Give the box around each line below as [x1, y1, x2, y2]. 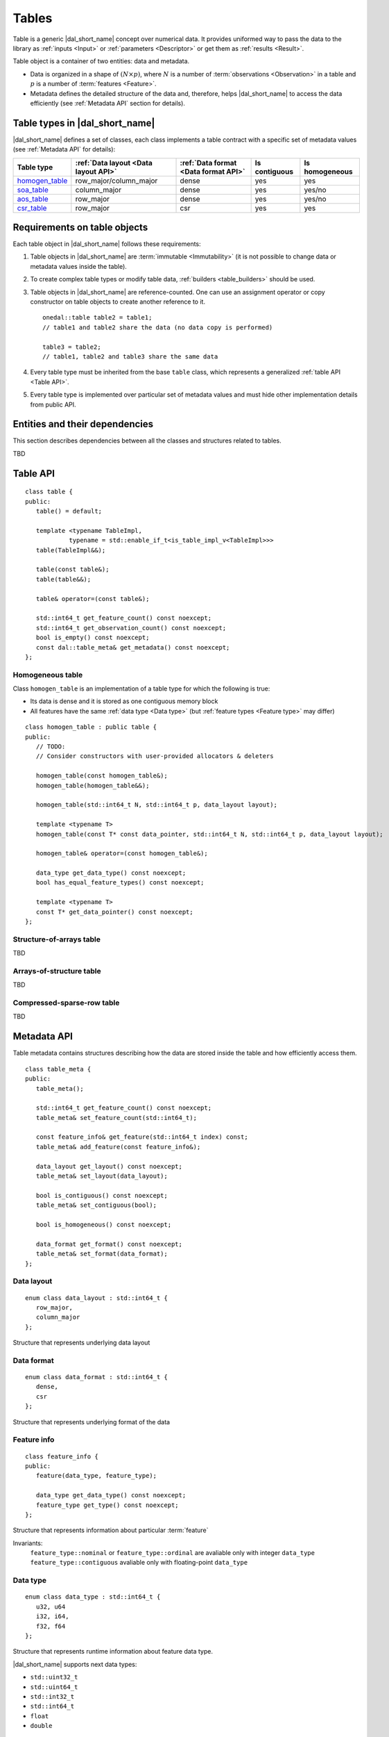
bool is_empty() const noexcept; [35, 634, 150, 642]
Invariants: [12, 1539, 43, 1547]
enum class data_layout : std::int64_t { [25, 1294, 168, 1302]
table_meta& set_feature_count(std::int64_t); [35, 1114, 198, 1121]
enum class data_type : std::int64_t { [25, 1593, 161, 1601]
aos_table [17, 194, 49, 204]
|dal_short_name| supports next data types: [12, 1660, 137, 1668]
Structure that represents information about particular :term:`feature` [12, 1526, 209, 1535]
